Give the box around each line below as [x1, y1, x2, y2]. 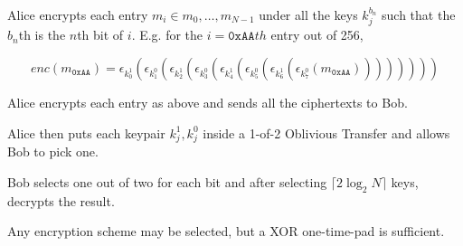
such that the [382, 5, 456, 24]
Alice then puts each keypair [7, 123, 165, 142]
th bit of [77, 25, 124, 44]
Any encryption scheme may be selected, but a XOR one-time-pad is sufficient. [7, 222, 445, 241]
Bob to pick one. [7, 142, 99, 161]
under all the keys [259, 5, 358, 24]
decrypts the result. [7, 191, 115, 210]
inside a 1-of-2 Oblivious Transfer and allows [203, 123, 450, 142]
